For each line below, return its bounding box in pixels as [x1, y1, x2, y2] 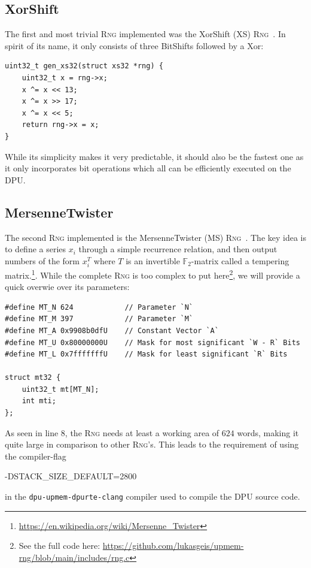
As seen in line [5, 426, 59, 439]
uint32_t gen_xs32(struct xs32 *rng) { [5, 62, 163, 71]
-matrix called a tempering [191, 254, 289, 267]
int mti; [22, 397, 56, 406]
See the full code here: [19, 539, 100, 552]
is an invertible [126, 254, 180, 267]
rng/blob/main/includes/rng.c [19, 551, 130, 563]
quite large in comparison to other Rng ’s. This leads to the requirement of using [5, 438, 299, 451]
